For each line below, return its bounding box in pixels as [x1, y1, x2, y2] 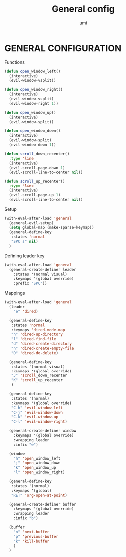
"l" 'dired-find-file [11, 337, 56, 342]
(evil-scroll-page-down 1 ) [9, 165, 65, 170]
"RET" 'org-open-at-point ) [11, 493, 68, 498]
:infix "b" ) [13, 516, 38, 521]
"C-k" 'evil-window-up [11, 415, 58, 420]
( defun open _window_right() [4, 87, 63, 92]
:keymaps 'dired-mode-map [11, 327, 65, 332]
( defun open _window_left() [4, 69, 61, 74]
